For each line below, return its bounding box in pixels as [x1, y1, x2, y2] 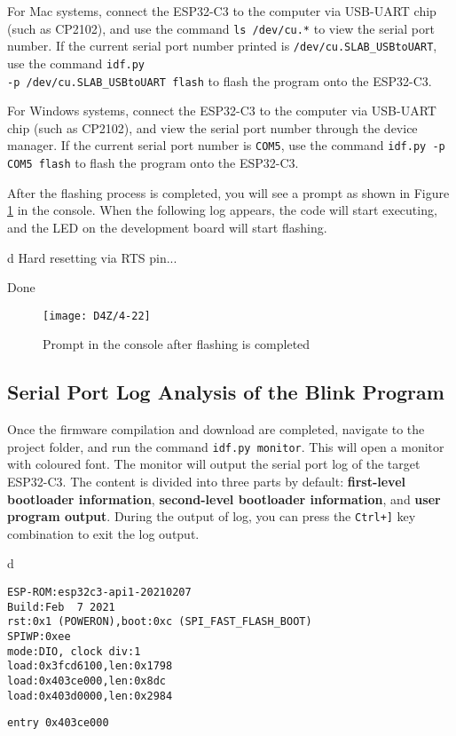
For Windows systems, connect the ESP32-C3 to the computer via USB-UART [7, 101, 436, 120]
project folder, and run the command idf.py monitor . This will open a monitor [7, 437, 444, 455]
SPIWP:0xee [7, 629, 71, 643]
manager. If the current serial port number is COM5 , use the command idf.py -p [7, 136, 445, 154]
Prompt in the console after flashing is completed [43, 335, 311, 353]
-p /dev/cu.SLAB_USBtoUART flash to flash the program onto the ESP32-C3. [7, 71, 432, 90]
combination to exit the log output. [7, 524, 200, 542]
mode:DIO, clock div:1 [7, 645, 141, 658]
